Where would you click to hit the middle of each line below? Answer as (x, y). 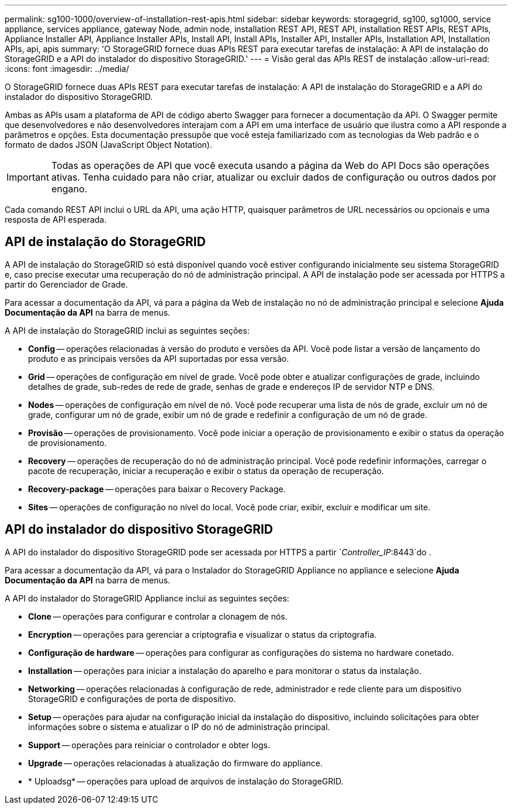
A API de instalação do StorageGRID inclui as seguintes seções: (127, 330)
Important (28, 177)
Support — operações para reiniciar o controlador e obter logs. (149, 745)
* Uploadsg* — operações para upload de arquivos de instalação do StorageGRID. (186, 781)
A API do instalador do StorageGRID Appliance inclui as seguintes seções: (147, 598)
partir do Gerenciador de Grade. (66, 284)
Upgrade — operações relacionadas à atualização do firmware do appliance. (175, 763)
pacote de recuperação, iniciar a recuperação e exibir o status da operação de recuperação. (206, 471)
